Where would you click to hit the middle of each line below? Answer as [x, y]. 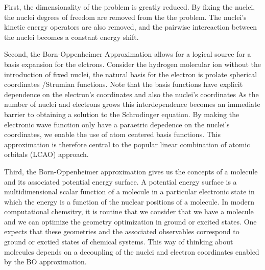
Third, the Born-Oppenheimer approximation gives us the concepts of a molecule [131, 171]
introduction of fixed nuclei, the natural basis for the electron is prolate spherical [131, 74]
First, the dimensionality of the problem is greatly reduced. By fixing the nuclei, [130, 7]
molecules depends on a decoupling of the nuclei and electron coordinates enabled [132, 251]
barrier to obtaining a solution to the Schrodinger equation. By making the [122, 114]
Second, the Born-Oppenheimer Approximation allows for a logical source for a [128, 54]
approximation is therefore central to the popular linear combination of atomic [127, 144]
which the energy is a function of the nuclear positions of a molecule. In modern [129, 201]
